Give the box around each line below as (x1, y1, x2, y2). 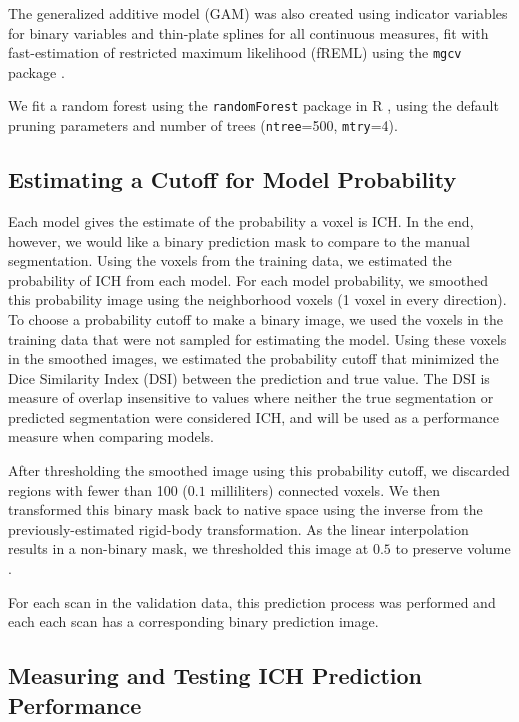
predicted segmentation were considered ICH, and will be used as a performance (8, 406, 499, 427)
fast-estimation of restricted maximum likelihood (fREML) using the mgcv (8, 42, 462, 63)
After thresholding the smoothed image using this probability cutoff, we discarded (8, 460, 510, 481)
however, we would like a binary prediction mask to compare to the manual (8, 230, 470, 251)
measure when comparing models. (8, 426, 214, 447)
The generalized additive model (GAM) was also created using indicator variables (8, 3, 508, 23)
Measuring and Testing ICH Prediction (8, 660, 423, 691)
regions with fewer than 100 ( (8, 479, 188, 500)
